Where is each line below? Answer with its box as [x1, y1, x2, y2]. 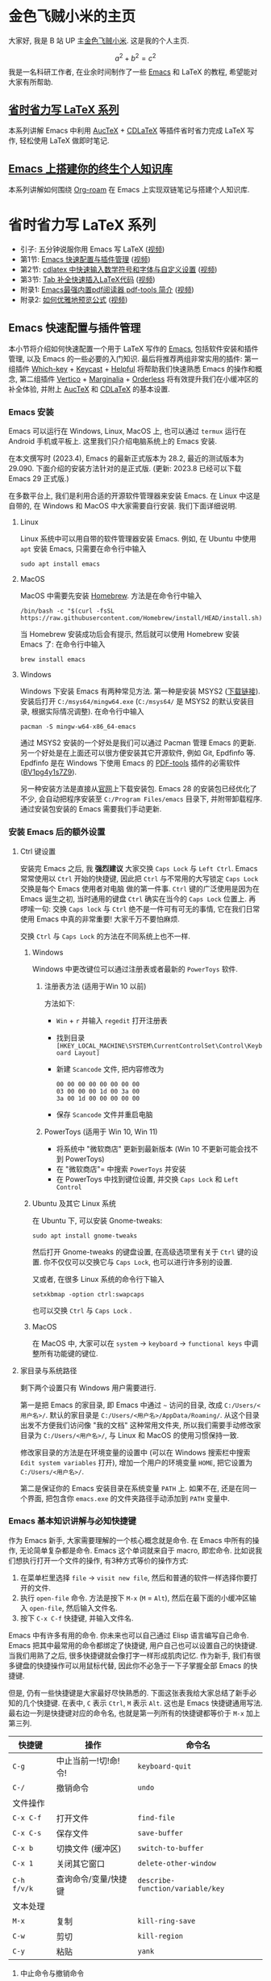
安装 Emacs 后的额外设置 [8, 826, 106, 837]
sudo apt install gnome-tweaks [31, 1232, 138, 1240]
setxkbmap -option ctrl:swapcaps [31, 1290, 145, 1298]
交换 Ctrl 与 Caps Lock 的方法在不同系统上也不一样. [19, 931, 191, 941]
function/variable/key [137, 1884, 225, 1893]
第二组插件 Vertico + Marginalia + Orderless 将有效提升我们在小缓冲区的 [19, 373, 259, 384]
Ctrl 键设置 [19, 846, 56, 856]
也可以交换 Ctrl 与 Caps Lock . [31, 1305, 132, 1315]
